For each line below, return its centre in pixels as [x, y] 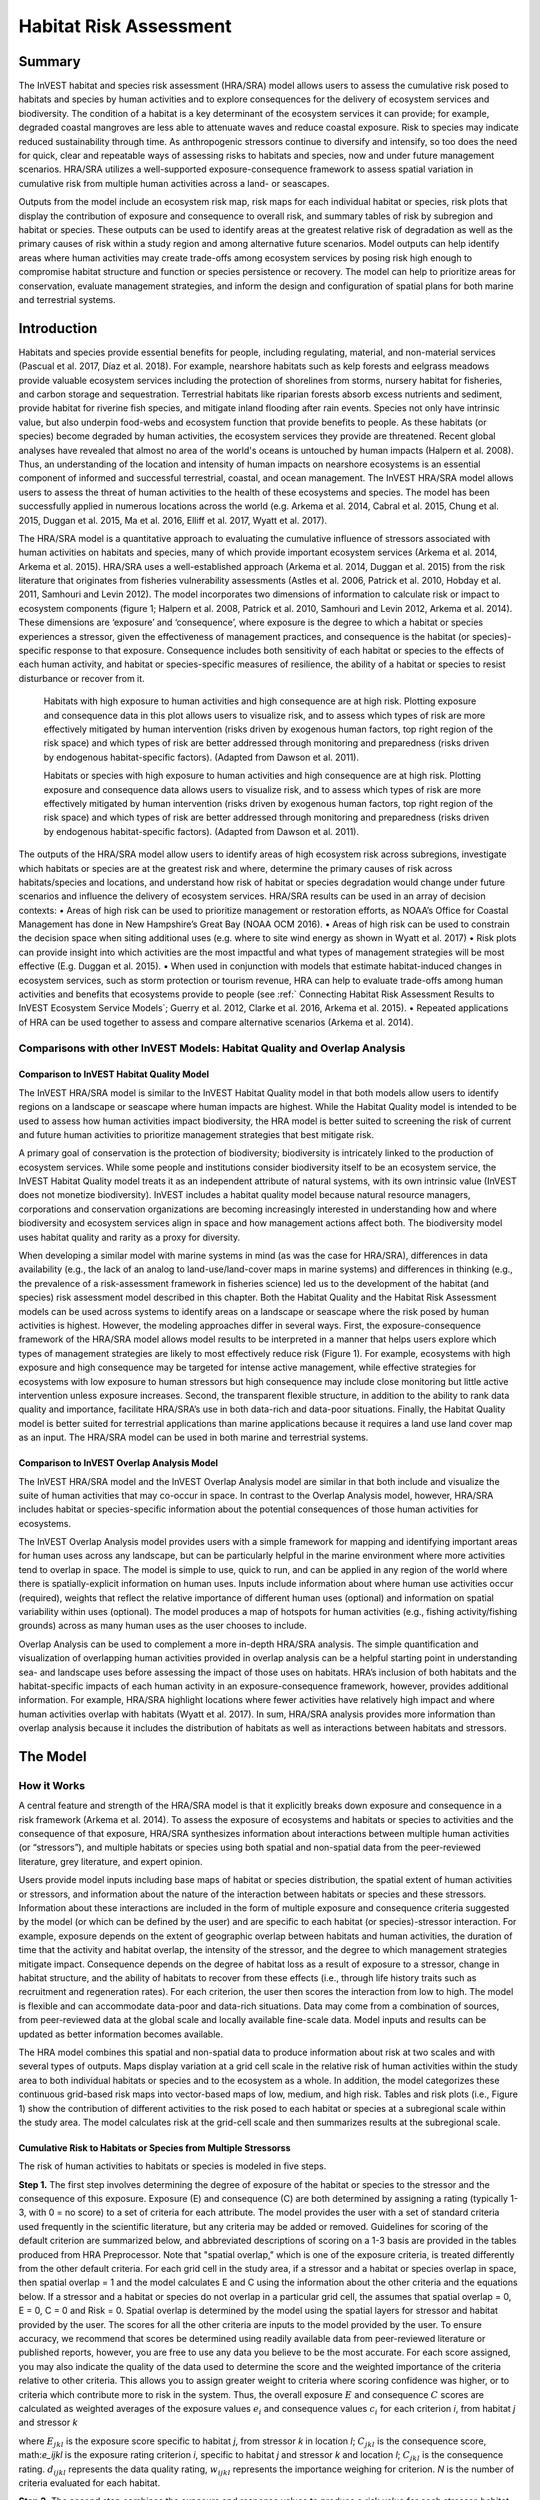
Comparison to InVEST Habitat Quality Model [114, 1074]
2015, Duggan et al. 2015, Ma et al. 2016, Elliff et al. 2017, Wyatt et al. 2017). [173, 520]
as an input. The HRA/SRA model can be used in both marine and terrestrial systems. [193, 1437]
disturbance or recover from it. [81, 678]
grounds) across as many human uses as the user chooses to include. [162, 1626]
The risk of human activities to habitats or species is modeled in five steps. [172, 2166]
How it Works [51, 1785]
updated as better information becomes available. [121, 2034]
